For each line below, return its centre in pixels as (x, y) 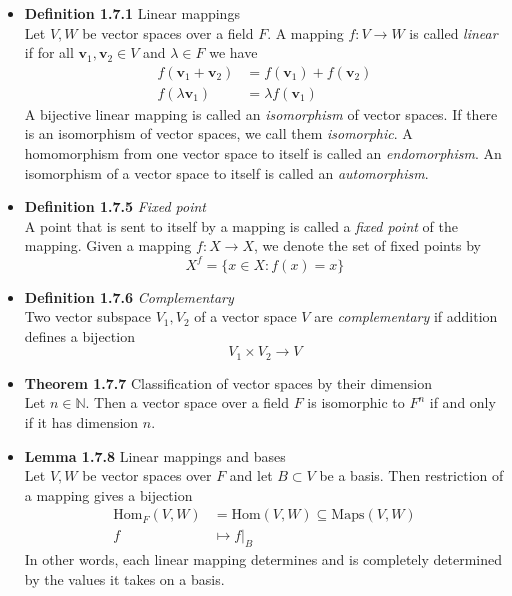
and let (251, 475)
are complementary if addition (406, 316)
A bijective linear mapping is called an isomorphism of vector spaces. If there (261, 113)
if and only (462, 402)
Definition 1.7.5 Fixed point (115, 206)
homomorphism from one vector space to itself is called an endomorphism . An (263, 153)
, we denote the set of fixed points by (367, 245)
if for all (49, 52)
